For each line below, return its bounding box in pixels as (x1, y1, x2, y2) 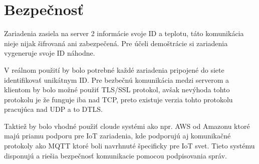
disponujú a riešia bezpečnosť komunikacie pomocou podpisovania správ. (4, 150, 227, 160)
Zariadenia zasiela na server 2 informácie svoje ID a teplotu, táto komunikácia (4, 28, 244, 39)
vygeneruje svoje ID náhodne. (4, 48, 95, 58)
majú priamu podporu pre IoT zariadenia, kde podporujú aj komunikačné (4, 130, 231, 141)
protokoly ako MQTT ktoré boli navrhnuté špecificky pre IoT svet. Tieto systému (4, 140, 255, 151)
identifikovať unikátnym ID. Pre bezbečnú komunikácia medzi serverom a (4, 74, 229, 85)
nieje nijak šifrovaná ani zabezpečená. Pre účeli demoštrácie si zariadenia (4, 38, 228, 48)
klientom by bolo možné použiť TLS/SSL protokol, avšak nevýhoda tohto (4, 84, 230, 95)
